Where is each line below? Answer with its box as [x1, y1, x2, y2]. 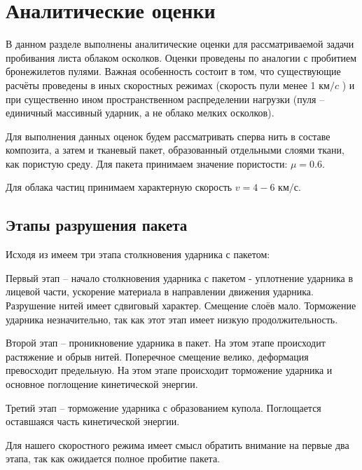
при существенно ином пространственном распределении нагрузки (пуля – [6, 91, 325, 106]
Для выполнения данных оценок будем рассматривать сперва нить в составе [6, 128, 330, 143]
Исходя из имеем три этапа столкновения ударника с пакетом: [6, 247, 270, 262]
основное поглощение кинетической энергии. [6, 377, 198, 391]
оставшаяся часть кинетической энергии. [6, 414, 180, 429]
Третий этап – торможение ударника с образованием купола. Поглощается [6, 400, 321, 415]
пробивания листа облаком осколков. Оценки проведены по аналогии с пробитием [6, 50, 357, 65]
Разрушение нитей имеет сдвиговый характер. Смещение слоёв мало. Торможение [6, 298, 356, 313]
